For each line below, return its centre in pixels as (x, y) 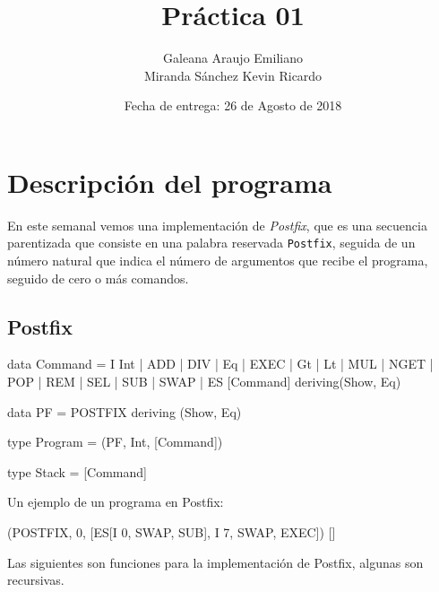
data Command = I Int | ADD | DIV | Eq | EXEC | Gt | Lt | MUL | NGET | (220, 364)
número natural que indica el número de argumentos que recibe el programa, (218, 261)
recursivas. (36, 580)
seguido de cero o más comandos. (98, 278)
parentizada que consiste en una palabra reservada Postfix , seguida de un (211, 243)
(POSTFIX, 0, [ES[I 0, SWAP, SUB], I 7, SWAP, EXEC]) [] (172, 532)
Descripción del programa (170, 182)
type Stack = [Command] (77, 471)
